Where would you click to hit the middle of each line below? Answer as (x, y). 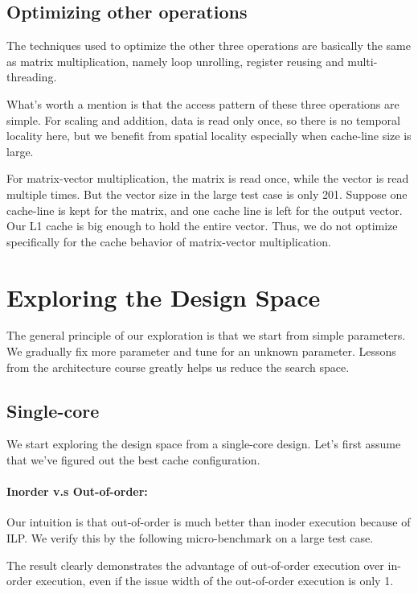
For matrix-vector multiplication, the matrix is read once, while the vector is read (208, 178)
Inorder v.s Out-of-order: (77, 491)
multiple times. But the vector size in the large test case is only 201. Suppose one (207, 194)
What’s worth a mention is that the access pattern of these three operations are (203, 103)
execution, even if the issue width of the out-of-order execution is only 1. (215, 581)
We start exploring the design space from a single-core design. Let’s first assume (204, 444)
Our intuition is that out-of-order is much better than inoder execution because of (209, 522)
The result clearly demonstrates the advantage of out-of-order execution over (195, 565)
